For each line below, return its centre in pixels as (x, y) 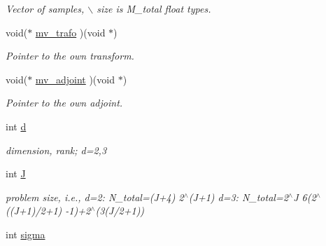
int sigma (26, 234)
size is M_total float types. (154, 8)
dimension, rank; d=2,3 (56, 150)
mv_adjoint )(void (75, 79)
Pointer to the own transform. (70, 56)
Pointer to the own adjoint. (64, 103)
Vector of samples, (45, 8)
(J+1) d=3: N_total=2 (238, 197)
